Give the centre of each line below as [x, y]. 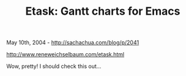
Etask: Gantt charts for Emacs [103, 11]
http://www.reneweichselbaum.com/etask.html [65, 55]
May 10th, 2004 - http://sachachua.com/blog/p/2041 [73, 43]
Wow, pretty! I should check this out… [54, 66]
